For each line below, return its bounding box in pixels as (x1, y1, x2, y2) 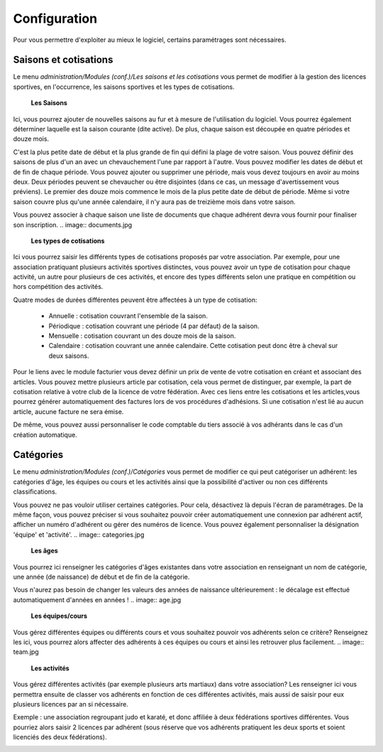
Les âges (30, 547, 58, 555)
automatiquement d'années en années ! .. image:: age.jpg (13, 595, 181, 604)
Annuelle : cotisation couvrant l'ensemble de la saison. (48, 312, 209, 320)
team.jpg (13, 648, 39, 656)
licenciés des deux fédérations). (13, 733, 107, 741)
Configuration (13, 11, 98, 26)
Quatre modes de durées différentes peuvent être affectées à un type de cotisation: (13, 295, 258, 304)
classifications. (13, 487, 57, 496)
